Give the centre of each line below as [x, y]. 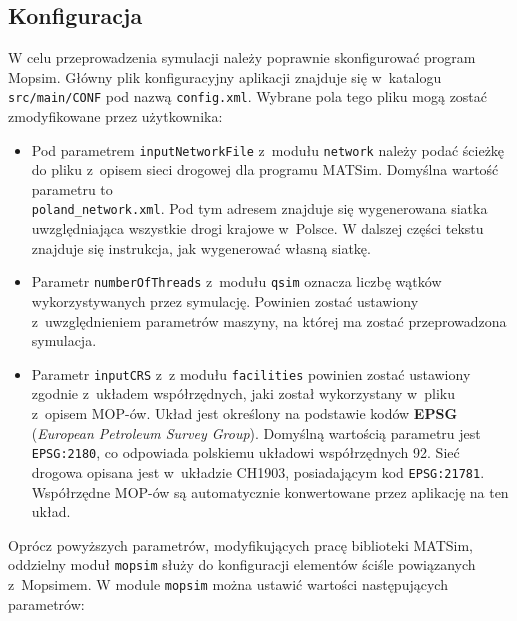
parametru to [72, 188]
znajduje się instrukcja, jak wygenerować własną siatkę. [201, 247]
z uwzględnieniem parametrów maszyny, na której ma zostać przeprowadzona [269, 320]
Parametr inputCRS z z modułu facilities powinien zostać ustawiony [251, 373]
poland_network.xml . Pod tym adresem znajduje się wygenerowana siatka [259, 208]
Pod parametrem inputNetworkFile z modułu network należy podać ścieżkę [268, 149]
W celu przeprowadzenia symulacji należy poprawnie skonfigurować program [242, 57]
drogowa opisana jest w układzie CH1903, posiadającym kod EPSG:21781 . [258, 471]
